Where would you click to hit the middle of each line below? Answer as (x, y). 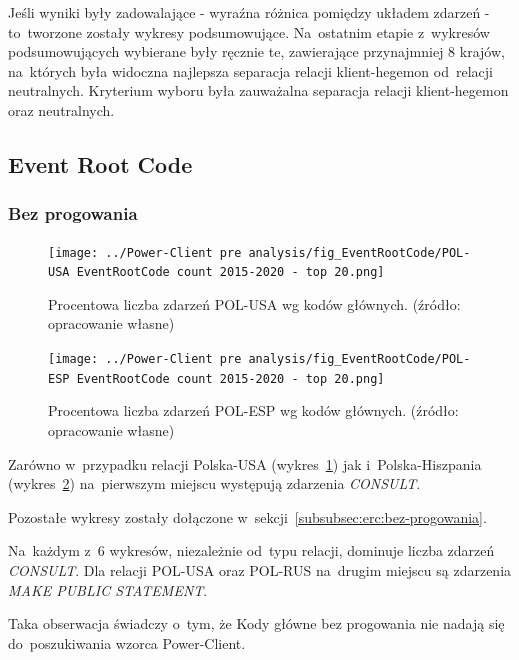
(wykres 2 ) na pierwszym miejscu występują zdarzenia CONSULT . (214, 483)
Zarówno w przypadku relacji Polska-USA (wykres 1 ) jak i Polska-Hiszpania (245, 463)
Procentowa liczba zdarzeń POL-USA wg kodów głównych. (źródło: (254, 303)
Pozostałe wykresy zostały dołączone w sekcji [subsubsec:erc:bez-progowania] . (247, 516)
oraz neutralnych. (61, 109)
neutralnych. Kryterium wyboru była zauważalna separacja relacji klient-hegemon (258, 90)
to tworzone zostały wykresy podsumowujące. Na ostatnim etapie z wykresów (249, 31)
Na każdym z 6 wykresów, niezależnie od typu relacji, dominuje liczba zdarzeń (251, 550)
